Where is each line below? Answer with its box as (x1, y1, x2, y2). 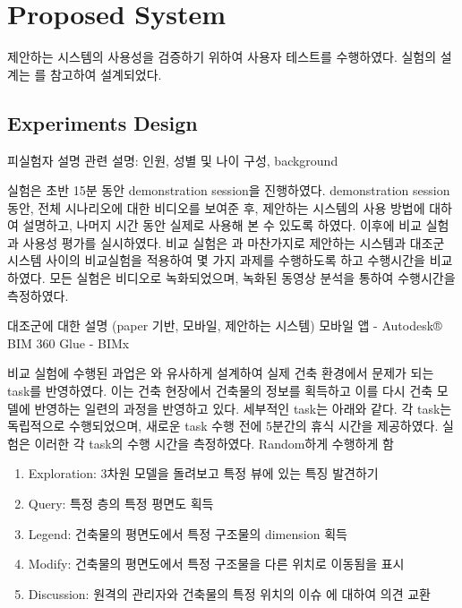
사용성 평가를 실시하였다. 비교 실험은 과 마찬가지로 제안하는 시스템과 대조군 (22, 233, 445, 252)
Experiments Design (7, 108, 198, 136)
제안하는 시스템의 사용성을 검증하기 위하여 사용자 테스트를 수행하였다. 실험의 (7, 47, 437, 66)
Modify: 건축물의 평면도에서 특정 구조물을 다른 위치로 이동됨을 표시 (28, 554, 405, 573)
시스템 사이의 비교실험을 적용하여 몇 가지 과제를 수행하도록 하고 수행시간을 (7, 251, 425, 270)
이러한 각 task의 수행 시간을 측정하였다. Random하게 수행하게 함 (34, 433, 394, 452)
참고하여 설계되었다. (49, 64, 162, 83)
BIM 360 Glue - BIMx (7, 333, 130, 352)
